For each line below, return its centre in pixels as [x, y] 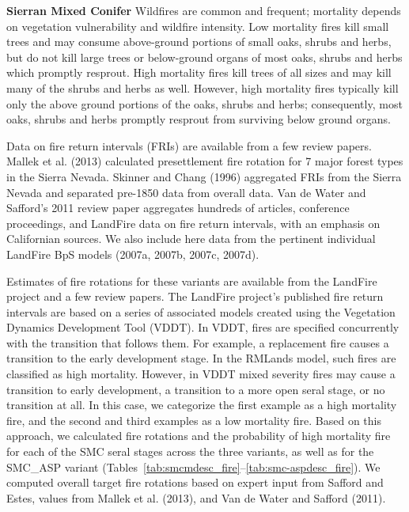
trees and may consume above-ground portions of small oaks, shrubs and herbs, [199, 42]
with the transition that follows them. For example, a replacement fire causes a [198, 342]
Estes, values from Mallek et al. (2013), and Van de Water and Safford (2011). [196, 497]
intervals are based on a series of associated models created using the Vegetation [201, 311]
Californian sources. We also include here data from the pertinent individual [191, 239]
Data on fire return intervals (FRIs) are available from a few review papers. [189, 145]
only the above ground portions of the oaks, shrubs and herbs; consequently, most [204, 103]
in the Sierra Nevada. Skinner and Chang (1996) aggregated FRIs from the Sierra [204, 176]
